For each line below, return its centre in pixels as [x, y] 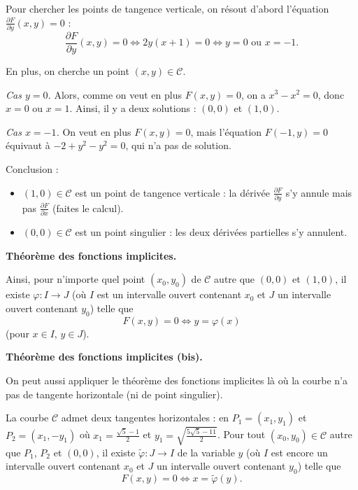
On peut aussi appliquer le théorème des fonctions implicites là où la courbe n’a [177, 380]
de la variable [206, 452]
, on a [253, 94]
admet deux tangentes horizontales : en [145, 418]
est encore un [299, 452]
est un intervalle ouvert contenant [169, 294]
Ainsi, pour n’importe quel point [76, 279]
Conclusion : [32, 168]
